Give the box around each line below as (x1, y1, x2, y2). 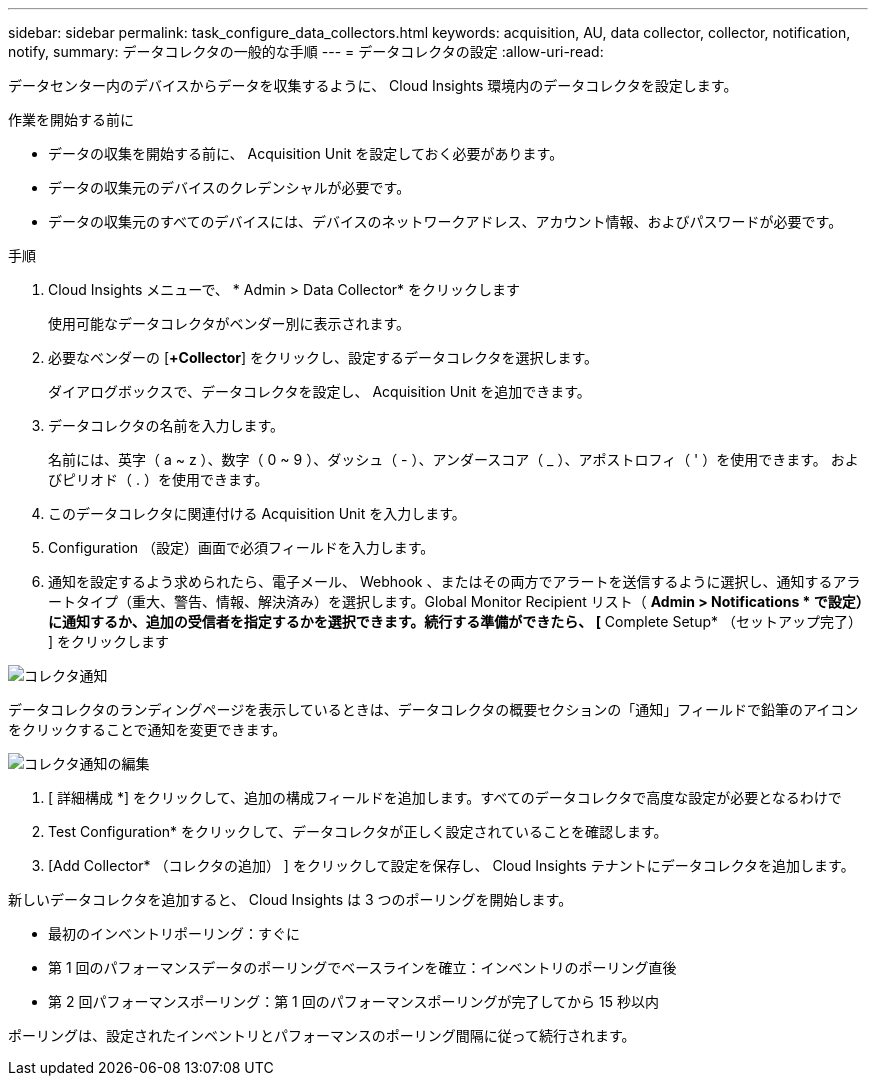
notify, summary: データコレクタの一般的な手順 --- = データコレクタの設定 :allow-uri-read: (8, 43, 604, 60)
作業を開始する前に (8, 111, 134, 128)
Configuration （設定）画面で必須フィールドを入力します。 (48, 539, 435, 556)
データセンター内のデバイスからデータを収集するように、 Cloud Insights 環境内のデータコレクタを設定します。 (8, 77, 738, 94)
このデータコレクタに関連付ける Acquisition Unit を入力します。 (48, 505, 466, 522)
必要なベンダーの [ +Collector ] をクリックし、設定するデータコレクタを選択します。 (48, 349, 599, 366)
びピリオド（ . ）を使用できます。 (48, 471, 269, 488)
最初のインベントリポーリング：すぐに (48, 925, 300, 942)
